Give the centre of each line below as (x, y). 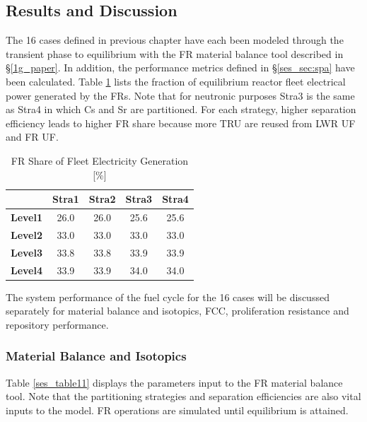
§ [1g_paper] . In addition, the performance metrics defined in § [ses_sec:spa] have (180, 68)
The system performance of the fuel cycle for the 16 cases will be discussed (168, 297)
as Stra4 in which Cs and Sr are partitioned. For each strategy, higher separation (181, 109)
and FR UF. (32, 137)
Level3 (27, 252)
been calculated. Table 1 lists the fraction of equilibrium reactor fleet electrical (176, 81)
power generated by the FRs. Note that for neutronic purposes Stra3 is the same (180, 95)
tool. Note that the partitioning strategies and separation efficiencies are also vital (183, 396)
